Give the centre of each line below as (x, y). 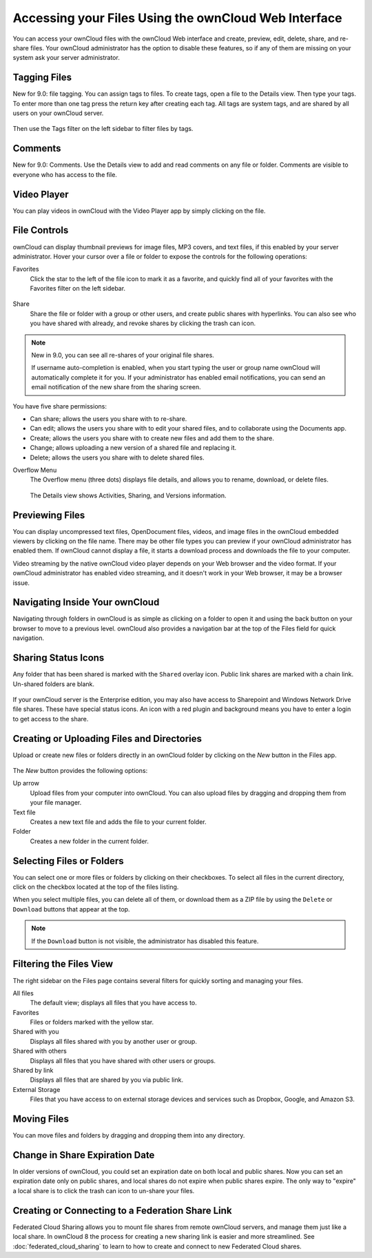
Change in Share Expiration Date (84, 1155)
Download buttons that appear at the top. (71, 909)
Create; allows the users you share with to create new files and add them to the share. (152, 438)
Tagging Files (42, 78)
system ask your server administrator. (66, 58)
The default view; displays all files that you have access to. (114, 1003)
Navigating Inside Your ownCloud (86, 602)
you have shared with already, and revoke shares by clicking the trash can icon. (143, 323)
